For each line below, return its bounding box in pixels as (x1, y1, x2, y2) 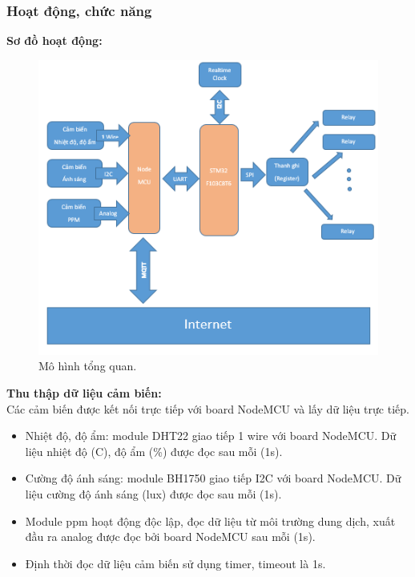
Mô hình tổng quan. (38, 357, 137, 374)
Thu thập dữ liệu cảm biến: (6, 385, 162, 401)
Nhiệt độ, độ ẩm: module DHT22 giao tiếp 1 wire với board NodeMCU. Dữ (25, 427, 397, 444)
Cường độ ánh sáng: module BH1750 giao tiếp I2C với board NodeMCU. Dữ (25, 470, 401, 486)
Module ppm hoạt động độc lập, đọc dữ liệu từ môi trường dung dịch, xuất (25, 512, 396, 529)
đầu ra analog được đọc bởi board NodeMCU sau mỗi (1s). (25, 528, 316, 545)
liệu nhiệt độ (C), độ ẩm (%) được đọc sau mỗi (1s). (25, 442, 283, 459)
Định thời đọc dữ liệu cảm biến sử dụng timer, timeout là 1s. (25, 555, 326, 571)
